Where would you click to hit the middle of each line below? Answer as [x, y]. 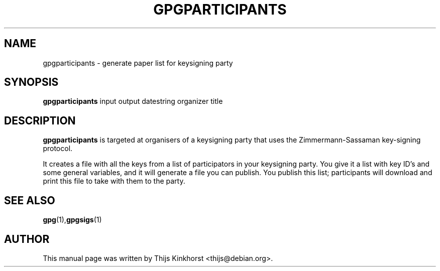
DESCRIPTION [40, 120]
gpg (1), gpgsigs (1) [72, 220]
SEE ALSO [30, 200]
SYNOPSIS [31, 82]
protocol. [58, 149]
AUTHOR [27, 239]
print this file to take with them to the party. [114, 181]
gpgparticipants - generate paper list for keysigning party [138, 63]
